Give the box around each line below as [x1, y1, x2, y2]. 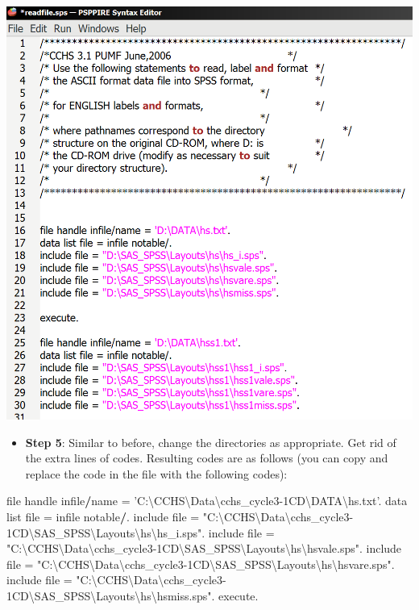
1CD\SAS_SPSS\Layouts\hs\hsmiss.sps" [6, 587, 212, 604]
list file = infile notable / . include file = [6, 508, 200, 524]
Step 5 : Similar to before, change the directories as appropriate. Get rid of [25, 433, 396, 450]
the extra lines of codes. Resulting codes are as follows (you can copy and [25, 449, 388, 466]
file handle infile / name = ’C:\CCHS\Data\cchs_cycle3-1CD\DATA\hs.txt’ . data [6, 492, 408, 509]
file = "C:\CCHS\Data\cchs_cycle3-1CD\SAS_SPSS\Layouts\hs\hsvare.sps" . [6, 555, 395, 572]
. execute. [211, 587, 259, 604]
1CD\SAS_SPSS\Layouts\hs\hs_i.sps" [6, 524, 202, 541]
